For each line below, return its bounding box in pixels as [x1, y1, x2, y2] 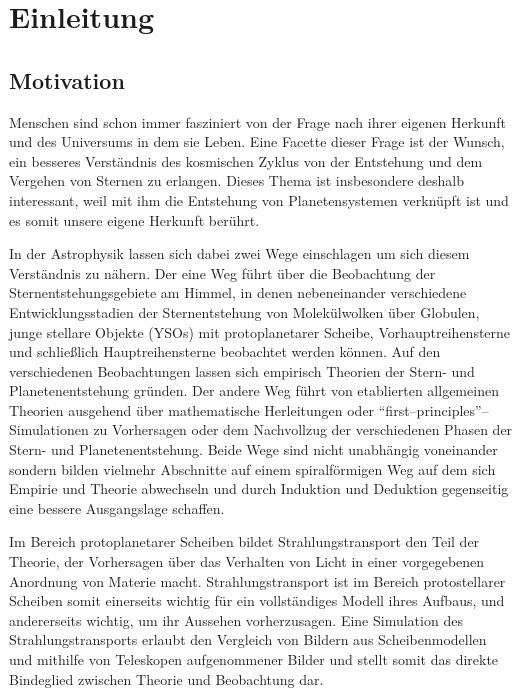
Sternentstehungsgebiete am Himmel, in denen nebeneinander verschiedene [9, 282, 467, 303]
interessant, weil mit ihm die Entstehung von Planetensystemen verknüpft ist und [9, 189, 509, 210]
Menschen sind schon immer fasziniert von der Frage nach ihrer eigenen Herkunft [9, 111, 506, 132]
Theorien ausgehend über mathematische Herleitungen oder [9, 399, 375, 420]
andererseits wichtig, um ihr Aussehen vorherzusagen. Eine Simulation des [9, 609, 463, 630]
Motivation [9, 64, 125, 95]
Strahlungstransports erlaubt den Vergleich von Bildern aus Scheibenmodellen [9, 629, 487, 650]
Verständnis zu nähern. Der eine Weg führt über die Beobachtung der [9, 262, 436, 283]
